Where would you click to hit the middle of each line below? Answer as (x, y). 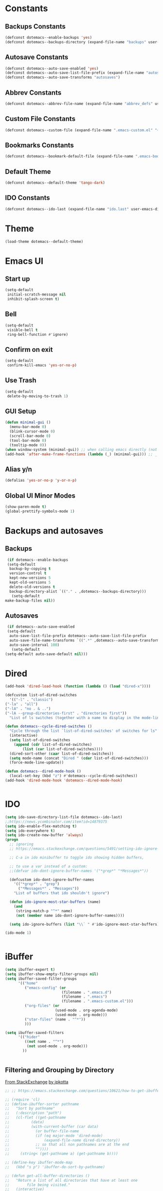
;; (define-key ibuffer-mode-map (39, 1162)
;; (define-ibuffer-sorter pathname (42, 1104)
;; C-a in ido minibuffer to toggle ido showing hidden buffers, (77, 857)
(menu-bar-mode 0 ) (28, 427)
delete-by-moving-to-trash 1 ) (38, 396)
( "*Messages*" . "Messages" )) (48, 889)
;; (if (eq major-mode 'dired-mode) (54, 1136)
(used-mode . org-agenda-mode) (87, 1010)
